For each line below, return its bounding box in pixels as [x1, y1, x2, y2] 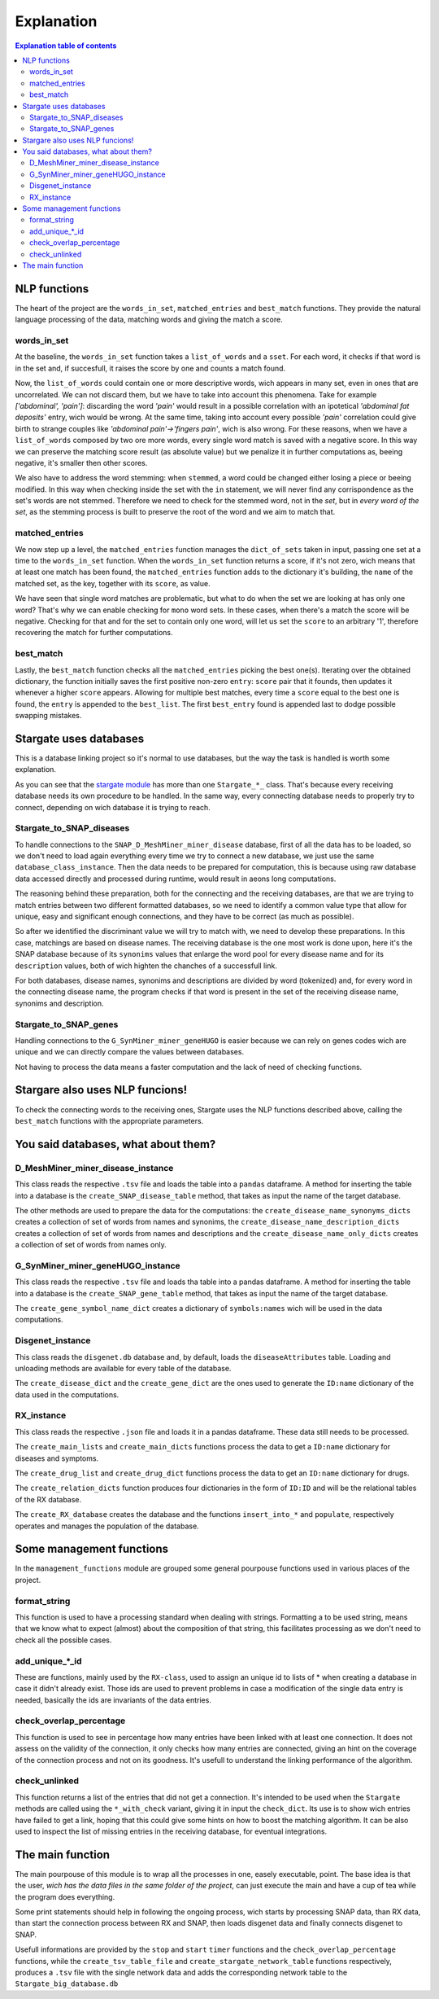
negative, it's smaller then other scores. [15, 458, 148, 467]
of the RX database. [15, 1494, 82, 1504]
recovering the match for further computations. [15, 628, 174, 638]
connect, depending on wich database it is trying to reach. [15, 802, 211, 812]
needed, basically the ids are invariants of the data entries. [15, 1694, 211, 1705]
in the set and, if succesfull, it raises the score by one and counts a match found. [15, 363, 286, 373]
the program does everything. [15, 1892, 115, 1901]
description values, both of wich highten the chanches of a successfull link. [15, 961, 278, 971]
